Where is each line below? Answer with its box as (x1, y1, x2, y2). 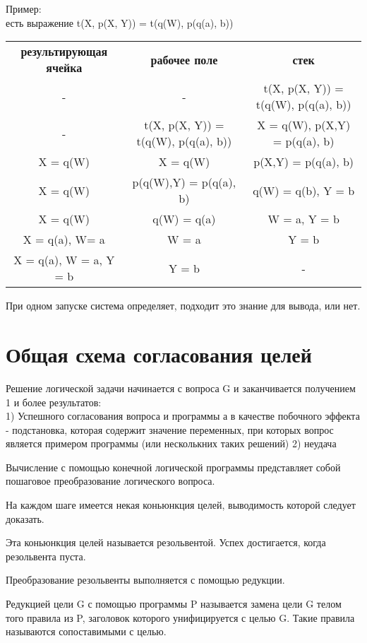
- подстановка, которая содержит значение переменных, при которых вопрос (6, 422, 334, 437)
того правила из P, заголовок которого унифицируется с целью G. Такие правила (6, 610, 355, 625)
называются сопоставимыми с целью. (6, 624, 167, 639)
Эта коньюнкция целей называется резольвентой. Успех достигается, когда (6, 535, 326, 550)
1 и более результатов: (6, 394, 102, 409)
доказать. (6, 511, 44, 526)
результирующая (20, 43, 108, 60)
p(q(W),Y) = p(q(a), (132, 174, 236, 191)
